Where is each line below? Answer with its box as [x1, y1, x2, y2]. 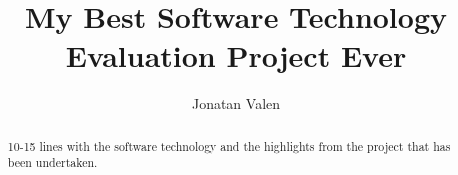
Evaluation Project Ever [65, 35, 407, 76]
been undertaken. [7, 154, 98, 171]
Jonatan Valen [191, 93, 281, 114]
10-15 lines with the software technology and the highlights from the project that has [7, 137, 451, 154]
